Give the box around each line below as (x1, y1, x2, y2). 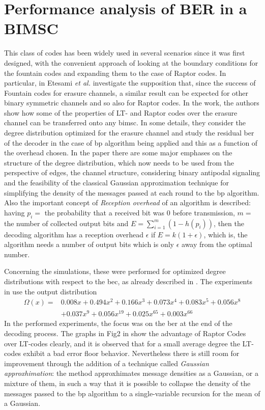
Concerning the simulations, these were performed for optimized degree (4, 266, 226, 277)
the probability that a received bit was (44, 207, 165, 217)
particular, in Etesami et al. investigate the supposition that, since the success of (4, 77, 256, 88)
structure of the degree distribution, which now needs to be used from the (4, 157, 234, 168)
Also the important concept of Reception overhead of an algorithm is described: (4, 197, 251, 208)
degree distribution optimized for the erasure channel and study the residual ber (4, 127, 254, 138)
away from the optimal (182, 239, 252, 250)
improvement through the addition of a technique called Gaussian (4, 358, 209, 368)
